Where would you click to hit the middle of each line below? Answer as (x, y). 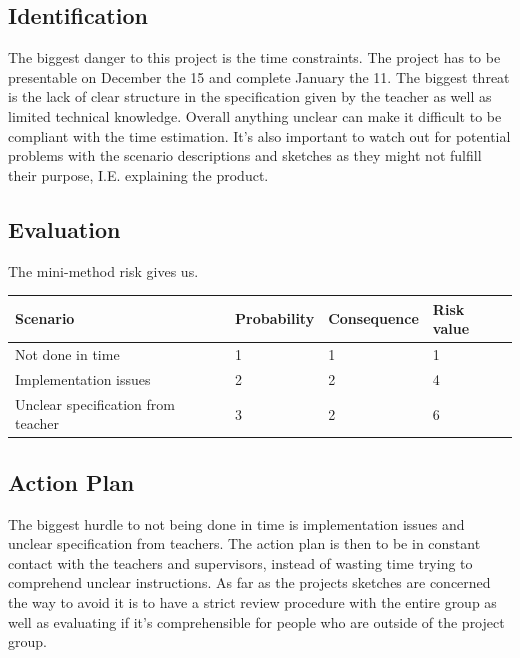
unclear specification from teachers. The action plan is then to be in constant (244, 543)
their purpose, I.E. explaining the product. (138, 174)
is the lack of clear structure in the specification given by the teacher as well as (250, 96)
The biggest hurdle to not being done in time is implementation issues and (236, 523)
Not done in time (67, 354)
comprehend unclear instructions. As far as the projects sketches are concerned (249, 582)
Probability (275, 318)
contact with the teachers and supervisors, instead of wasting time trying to (240, 562)
